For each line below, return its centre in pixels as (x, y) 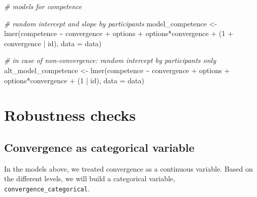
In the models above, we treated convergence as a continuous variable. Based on (128, 168)
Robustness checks (70, 115)
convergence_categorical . (47, 188)
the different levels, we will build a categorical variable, (90, 178)
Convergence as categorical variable (99, 147)
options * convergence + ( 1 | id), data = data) (74, 80)
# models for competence (43, 6)
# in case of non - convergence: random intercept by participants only (110, 60)
